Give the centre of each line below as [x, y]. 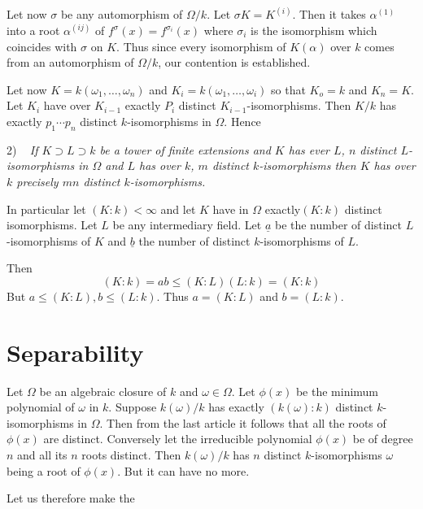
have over [67, 105]
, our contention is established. [234, 62]
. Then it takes [329, 14]
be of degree [383, 439]
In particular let [46, 209]
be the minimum [337, 391]
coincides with [42, 46]
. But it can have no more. [183, 470]
